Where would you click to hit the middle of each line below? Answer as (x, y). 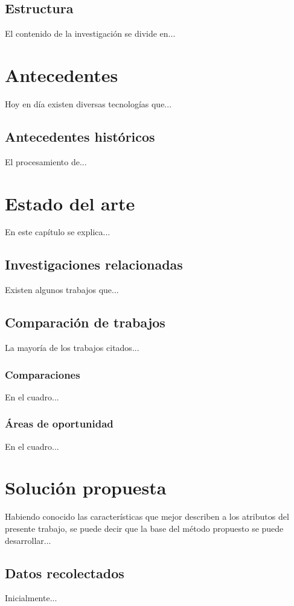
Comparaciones (43, 374)
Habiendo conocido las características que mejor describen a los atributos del (147, 516)
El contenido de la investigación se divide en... (90, 33)
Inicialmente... (31, 598)
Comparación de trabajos (85, 322)
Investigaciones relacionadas (94, 264)
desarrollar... (28, 540)
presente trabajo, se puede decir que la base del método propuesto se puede (144, 528)
